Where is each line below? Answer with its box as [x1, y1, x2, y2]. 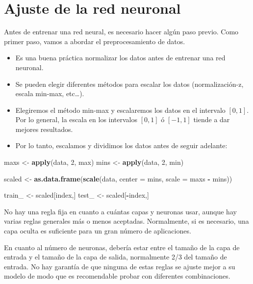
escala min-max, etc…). [15, 88, 84, 99]
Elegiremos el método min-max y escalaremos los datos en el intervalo [15, 104, 226, 115]
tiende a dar [193, 114, 230, 125]
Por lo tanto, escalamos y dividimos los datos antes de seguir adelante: [15, 140, 228, 151]
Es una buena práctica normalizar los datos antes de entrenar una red [15, 52, 226, 63]
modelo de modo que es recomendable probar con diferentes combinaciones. [4, 271, 230, 281]
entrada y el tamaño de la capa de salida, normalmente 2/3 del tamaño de [4, 252, 227, 262]
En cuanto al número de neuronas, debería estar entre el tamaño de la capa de [4, 242, 240, 252]
